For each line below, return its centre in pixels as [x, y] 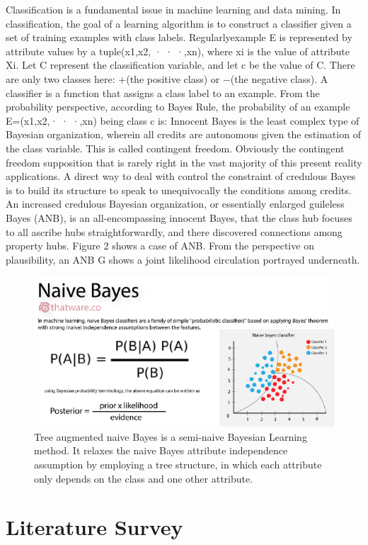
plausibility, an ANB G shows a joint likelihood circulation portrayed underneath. [183, 259]
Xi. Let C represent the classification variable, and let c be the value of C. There [180, 65]
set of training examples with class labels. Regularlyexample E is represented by [179, 37]
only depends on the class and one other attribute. [144, 478]
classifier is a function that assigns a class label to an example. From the [163, 92]
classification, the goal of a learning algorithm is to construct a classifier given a [179, 23]
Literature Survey [94, 527]
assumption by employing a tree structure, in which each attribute [178, 465]
